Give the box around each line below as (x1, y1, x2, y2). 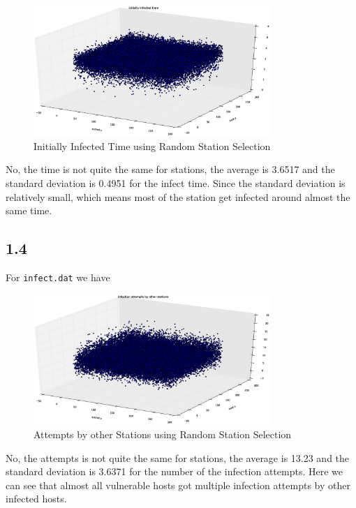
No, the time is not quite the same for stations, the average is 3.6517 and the (6, 162, 335, 177)
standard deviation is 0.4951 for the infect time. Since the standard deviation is (6, 175, 346, 190)
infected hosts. (6, 491, 67, 506)
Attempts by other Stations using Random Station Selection (34, 426, 292, 441)
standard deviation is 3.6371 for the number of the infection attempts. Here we (6, 464, 343, 479)
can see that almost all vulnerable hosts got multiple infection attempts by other (6, 477, 350, 492)
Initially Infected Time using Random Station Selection (34, 138, 271, 153)
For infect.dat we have (6, 269, 110, 284)
